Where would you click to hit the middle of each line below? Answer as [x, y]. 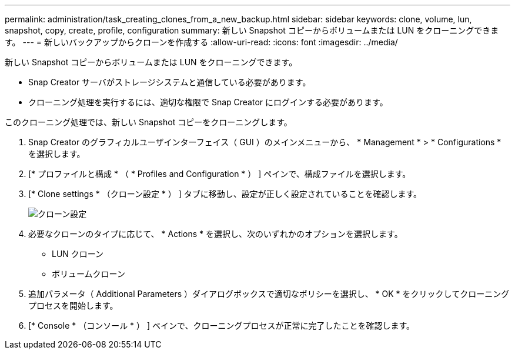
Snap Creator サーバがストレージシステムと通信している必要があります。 [170, 82]
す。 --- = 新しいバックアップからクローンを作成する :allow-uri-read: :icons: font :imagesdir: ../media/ [201, 42]
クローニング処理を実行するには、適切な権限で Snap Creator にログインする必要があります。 [208, 102]
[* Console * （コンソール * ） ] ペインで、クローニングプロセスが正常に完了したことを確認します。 [222, 325]
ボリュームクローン [88, 274]
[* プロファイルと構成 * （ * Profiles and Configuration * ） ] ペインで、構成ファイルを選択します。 [220, 174]
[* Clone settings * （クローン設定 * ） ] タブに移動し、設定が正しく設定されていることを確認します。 [225, 194]
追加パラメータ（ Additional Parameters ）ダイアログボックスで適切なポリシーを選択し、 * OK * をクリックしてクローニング [269, 294]
